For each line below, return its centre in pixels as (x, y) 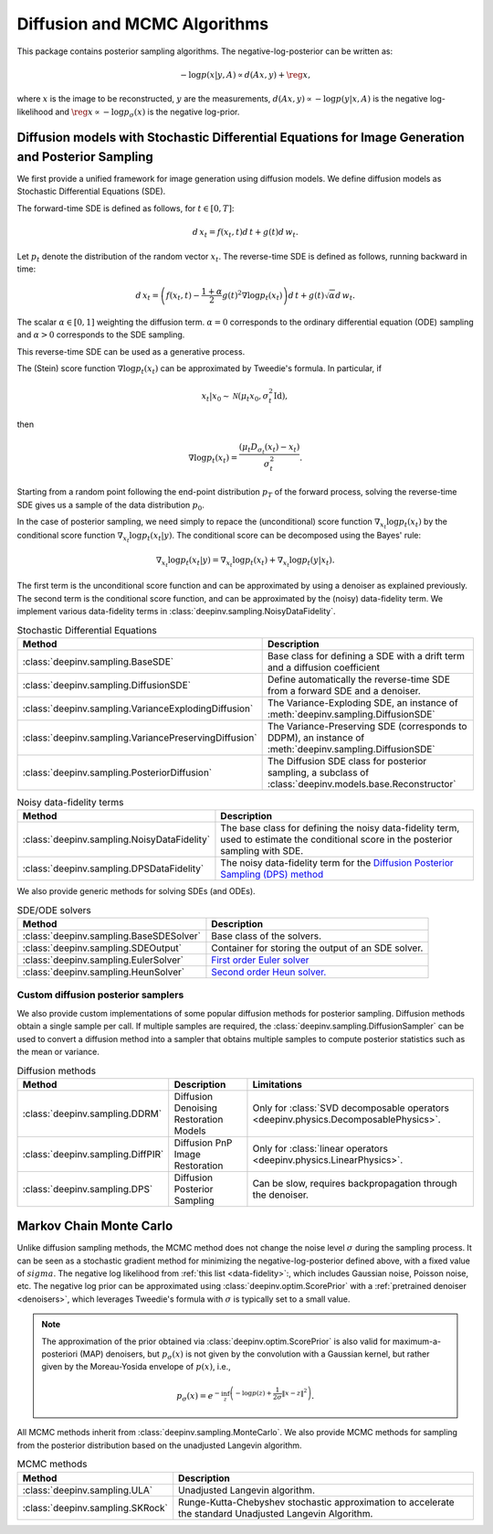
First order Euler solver (260, 960)
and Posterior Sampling (85, 157)
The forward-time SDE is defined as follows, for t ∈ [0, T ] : (126, 208)
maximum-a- (417, 1341)
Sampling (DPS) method (272, 875)
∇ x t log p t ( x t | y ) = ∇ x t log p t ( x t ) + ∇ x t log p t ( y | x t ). (245, 562)
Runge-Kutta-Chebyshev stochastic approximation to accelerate (317, 1502)
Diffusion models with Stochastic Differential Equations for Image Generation (241, 138)
